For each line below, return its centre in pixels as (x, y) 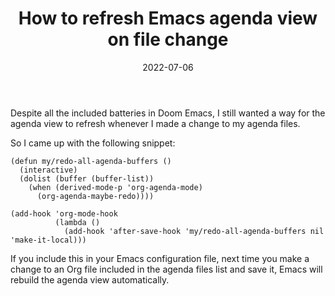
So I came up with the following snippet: (93, 143)
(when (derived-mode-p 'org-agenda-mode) (115, 187)
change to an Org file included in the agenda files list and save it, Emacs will (166, 269)
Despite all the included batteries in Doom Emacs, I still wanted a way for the (168, 113)
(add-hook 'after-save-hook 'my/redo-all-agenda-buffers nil (194, 231)
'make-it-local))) (48, 240)
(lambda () (77, 222)
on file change (168, 39)
